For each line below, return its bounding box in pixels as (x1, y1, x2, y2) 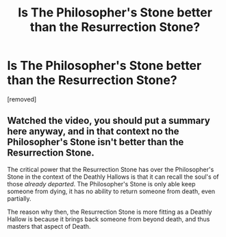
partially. (7, 194, 32, 203)
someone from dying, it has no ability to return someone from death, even (7, 187, 216, 195)
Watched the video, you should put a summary (7, 115, 210, 127)
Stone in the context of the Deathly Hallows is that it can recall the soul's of (7, 173, 219, 181)
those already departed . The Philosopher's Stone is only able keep (7, 179, 196, 188)
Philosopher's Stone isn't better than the (7, 136, 184, 148)
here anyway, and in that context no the (7, 125, 179, 138)
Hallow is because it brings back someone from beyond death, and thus (7, 214, 210, 223)
